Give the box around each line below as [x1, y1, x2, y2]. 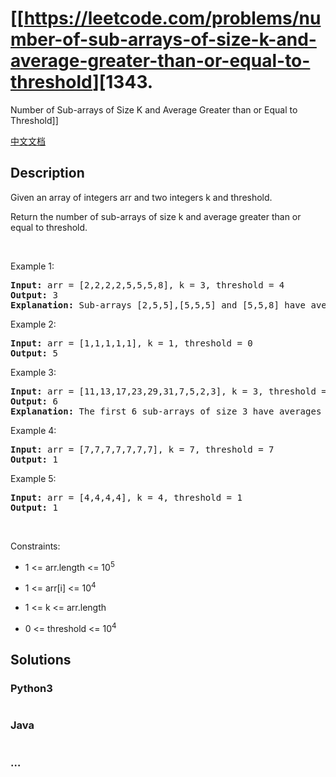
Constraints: [10, 540, 61, 552]
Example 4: [10, 424, 57, 436]
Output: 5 [10, 347, 58, 359]
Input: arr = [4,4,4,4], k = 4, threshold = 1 [10, 492, 243, 503]
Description [10, 165, 85, 182]
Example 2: [10, 318, 57, 330]
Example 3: [10, 366, 57, 378]
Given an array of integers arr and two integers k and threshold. [10, 191, 273, 203]
